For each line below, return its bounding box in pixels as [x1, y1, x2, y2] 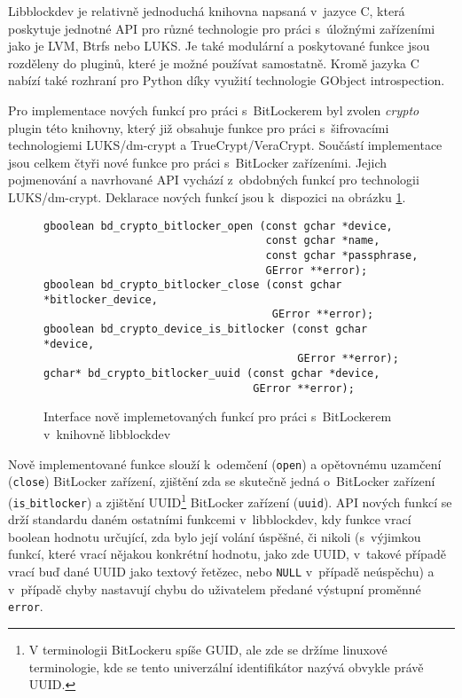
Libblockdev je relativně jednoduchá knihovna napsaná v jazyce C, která [8, 2, 405, 20]
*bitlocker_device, [43, 293, 158, 306]
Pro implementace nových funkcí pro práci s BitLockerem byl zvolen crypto [8, 100, 419, 119]
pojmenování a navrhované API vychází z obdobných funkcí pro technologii [8, 170, 419, 189]
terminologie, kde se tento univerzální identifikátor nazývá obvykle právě [28, 657, 424, 676]
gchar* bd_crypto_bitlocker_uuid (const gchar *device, [43, 367, 380, 380]
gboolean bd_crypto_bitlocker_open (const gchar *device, [43, 219, 393, 232]
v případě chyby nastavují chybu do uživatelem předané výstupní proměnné [8, 579, 421, 598]
